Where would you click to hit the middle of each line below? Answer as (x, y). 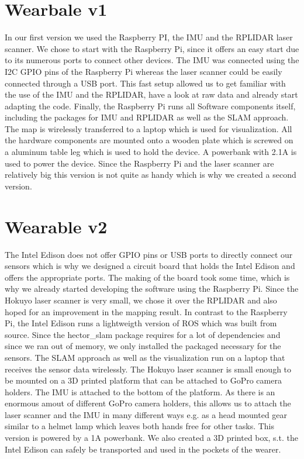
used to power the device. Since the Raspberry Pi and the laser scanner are (139, 163)
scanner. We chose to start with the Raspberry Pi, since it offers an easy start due (152, 48)
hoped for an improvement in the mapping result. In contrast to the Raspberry (146, 311)
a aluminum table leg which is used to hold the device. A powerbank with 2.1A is (151, 152)
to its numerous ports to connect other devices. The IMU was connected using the (152, 60)
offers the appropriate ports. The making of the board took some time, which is (147, 277)
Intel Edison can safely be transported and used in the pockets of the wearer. (143, 449)
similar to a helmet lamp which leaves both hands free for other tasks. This (140, 426)
